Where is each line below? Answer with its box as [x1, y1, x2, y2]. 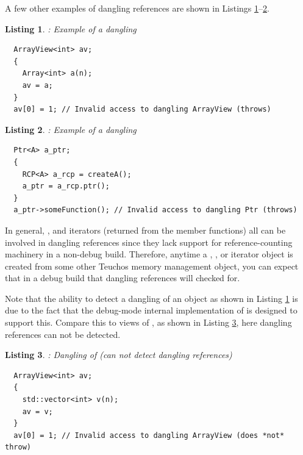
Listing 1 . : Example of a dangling [5, 22, 137, 35]
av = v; [22, 407, 53, 416]
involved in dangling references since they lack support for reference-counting [5, 235, 293, 248]
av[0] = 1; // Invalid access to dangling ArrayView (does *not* [13, 431, 285, 440]
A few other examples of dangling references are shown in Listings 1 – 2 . [5, 2, 269, 14]
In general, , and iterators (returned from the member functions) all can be [5, 223, 286, 236]
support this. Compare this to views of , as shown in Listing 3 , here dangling [5, 316, 292, 329]
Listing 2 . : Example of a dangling [5, 123, 137, 135]
